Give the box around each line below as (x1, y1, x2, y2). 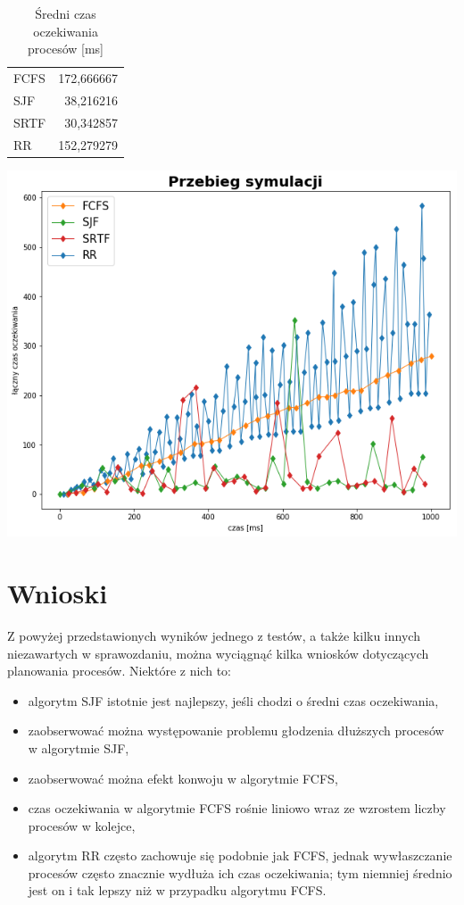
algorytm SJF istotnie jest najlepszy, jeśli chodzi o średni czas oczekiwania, (28, 691, 439, 710)
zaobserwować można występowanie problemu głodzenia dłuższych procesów (28, 721, 444, 740)
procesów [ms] (28, 39, 104, 58)
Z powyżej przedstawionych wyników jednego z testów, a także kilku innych (7, 626, 420, 644)
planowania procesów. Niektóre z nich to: (7, 661, 231, 680)
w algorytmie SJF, (28, 738, 129, 757)
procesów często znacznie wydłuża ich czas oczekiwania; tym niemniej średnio (28, 863, 452, 882)
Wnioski (7, 575, 108, 610)
